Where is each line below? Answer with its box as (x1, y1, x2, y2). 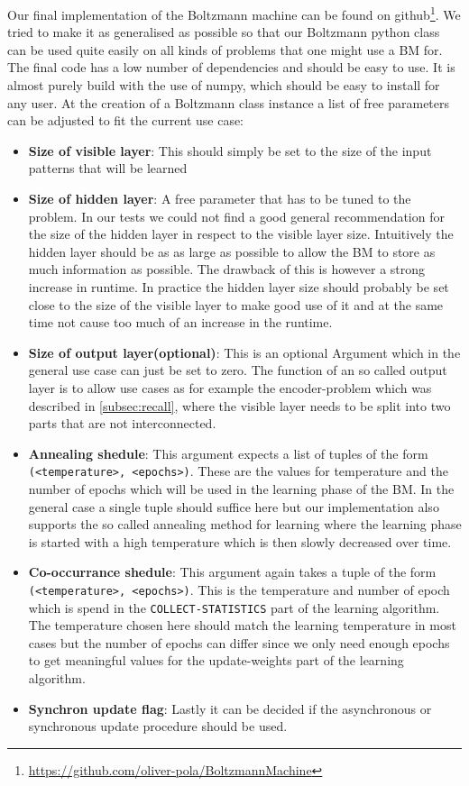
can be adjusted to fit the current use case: (7, 111, 244, 130)
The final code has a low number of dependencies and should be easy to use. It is (7, 58, 455, 77)
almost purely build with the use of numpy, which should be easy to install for (7, 76, 440, 95)
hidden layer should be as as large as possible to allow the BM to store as (28, 242, 436, 260)
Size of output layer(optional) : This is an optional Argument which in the (28, 343, 461, 361)
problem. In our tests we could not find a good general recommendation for (28, 206, 445, 225)
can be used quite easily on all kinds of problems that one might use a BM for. (7, 40, 443, 59)
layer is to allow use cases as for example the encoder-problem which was (28, 378, 432, 397)
